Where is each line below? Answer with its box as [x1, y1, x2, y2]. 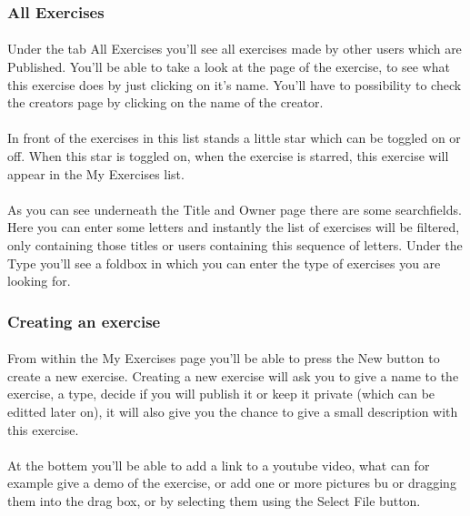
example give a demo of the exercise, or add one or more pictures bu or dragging [7, 473, 456, 492]
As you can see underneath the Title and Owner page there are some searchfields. [7, 199, 462, 218]
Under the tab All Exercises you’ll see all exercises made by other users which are [7, 39, 462, 58]
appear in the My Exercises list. [7, 164, 185, 183]
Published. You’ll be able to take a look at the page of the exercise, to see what [7, 57, 450, 76]
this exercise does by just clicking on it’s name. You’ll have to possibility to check [7, 75, 462, 94]
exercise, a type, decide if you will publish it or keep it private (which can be [7, 384, 435, 403]
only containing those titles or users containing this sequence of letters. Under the [7, 235, 463, 254]
